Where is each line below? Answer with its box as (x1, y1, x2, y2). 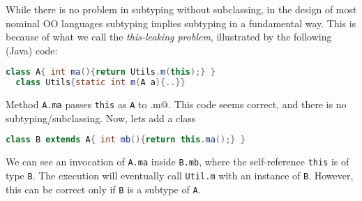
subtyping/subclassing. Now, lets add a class (6, 110, 196, 125)
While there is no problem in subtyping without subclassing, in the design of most (6, 2, 357, 16)
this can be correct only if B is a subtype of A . (6, 181, 201, 196)
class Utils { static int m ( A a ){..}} (15, 77, 186, 88)
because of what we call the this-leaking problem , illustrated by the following (6, 29, 332, 44)
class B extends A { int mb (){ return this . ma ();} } (6, 135, 246, 145)
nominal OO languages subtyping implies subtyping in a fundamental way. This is (6, 15, 356, 30)
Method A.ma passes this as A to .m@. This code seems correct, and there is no (6, 97, 347, 112)
